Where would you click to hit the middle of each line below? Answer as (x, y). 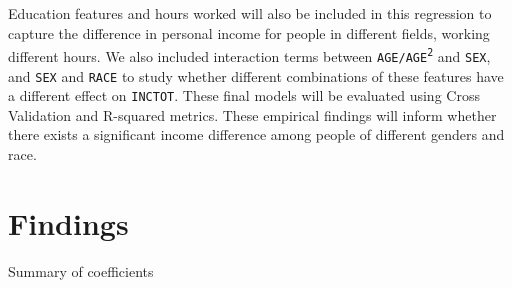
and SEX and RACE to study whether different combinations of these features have (256, 75)
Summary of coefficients (81, 270)
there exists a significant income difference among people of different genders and (256, 134)
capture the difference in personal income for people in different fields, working (249, 32)
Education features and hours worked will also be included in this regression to (250, 13)
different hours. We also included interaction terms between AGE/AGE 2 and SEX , (249, 55)
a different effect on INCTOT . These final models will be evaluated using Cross (244, 95)
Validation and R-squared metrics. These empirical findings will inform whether (252, 114)
